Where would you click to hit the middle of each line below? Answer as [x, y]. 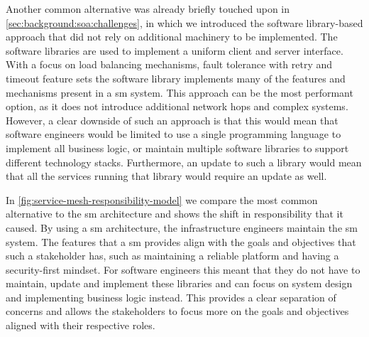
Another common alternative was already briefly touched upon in [148, 9]
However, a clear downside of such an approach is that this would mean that [172, 120]
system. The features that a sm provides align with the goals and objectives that [181, 241]
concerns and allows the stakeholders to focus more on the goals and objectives [177, 311]
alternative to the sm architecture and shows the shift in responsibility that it [175, 214]
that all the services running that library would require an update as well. [166, 176]
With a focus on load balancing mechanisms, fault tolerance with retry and [169, 64]
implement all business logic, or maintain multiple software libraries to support [177, 148]
